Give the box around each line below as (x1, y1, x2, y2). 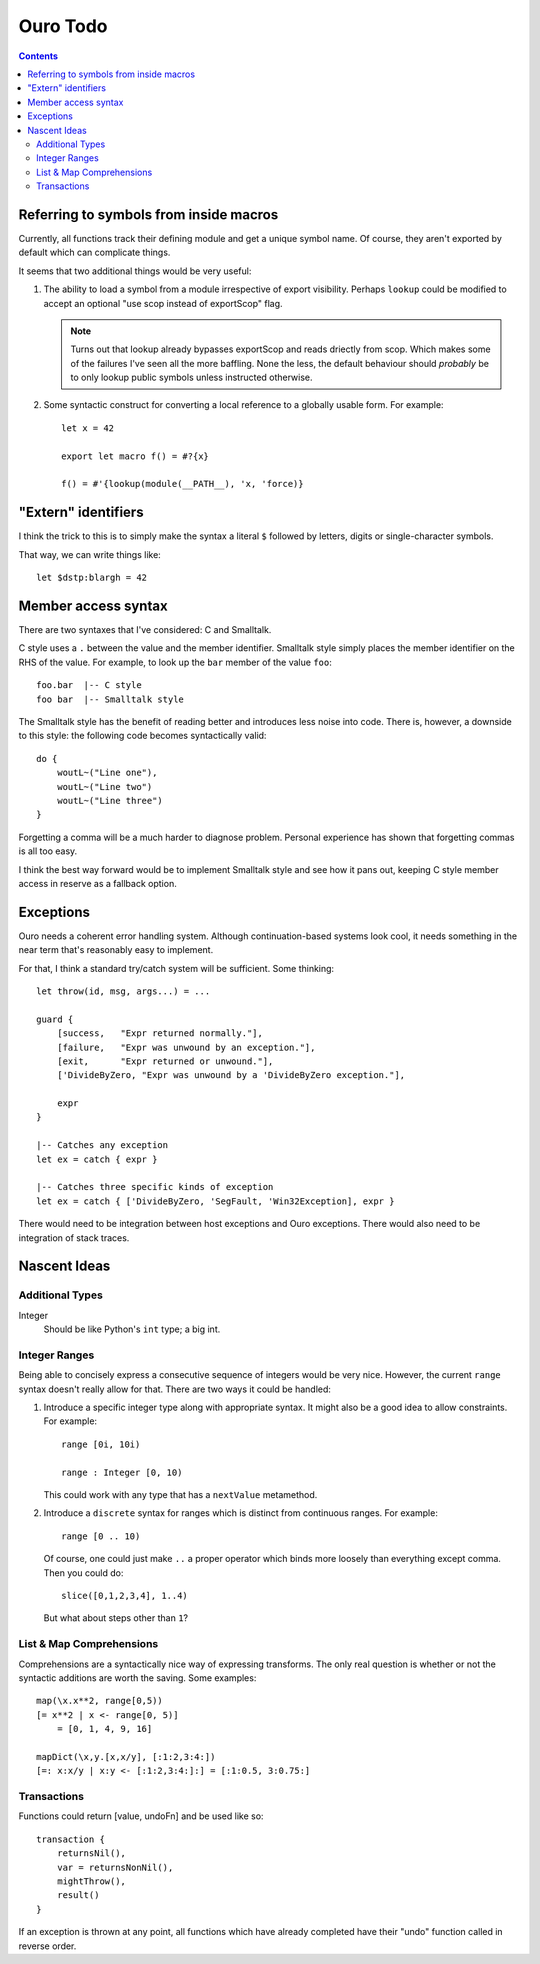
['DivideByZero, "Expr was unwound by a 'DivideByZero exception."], (56, 1070, 406, 1081)
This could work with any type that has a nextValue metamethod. (43, 1489, 318, 1501)
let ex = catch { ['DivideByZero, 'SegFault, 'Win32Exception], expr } (36, 1195, 395, 1207)
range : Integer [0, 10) (61, 1466, 183, 1478)
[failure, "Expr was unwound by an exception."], (56, 1041, 316, 1053)
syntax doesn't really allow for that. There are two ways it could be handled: (18, 1383, 332, 1395)
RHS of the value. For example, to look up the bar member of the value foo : (18, 656, 332, 668)
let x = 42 (61, 422, 115, 434)
